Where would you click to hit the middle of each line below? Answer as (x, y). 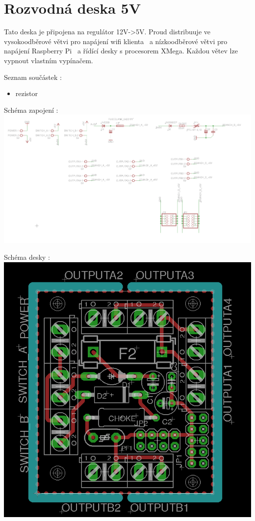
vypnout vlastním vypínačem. (49, 60)
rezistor (27, 93)
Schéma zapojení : (31, 110)
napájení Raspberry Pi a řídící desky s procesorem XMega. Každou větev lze (121, 51)
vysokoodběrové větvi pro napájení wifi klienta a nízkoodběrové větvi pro (116, 41)
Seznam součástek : (33, 77)
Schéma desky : (27, 257)
